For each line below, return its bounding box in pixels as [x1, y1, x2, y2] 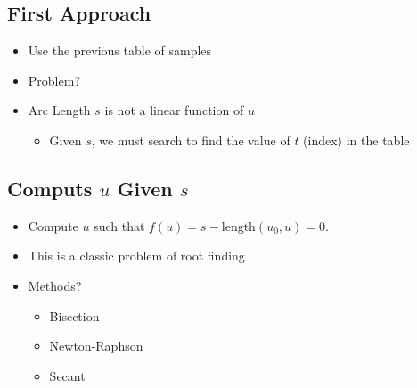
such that [94, 216, 145, 235]
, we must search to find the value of [91, 130, 290, 149]
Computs [7, 174, 93, 202]
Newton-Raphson [49, 336, 143, 355]
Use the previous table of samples [28, 41, 212, 60]
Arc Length [28, 101, 91, 120]
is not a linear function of [104, 101, 244, 120]
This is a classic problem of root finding [28, 246, 245, 265]
